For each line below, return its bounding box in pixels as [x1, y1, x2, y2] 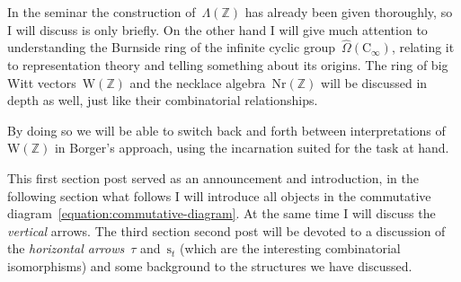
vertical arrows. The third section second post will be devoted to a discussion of [7, 221, 446, 240]
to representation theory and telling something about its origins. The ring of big [7, 56, 448, 74]
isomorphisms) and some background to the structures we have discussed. [7, 256, 412, 275]
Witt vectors [7, 73, 76, 92]
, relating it [391, 38, 455, 57]
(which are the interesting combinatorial [180, 239, 401, 258]
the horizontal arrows [7, 239, 125, 258]
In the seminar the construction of [7, 3, 196, 21]
